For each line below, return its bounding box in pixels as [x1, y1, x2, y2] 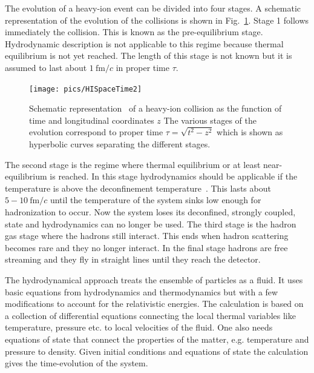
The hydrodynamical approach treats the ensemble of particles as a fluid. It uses [5, 273, 303, 286]
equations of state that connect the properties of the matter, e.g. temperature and [5, 332, 309, 345]
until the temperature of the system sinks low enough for [50, 193, 261, 206]
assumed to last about [5, 61, 87, 73]
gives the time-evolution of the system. [5, 357, 148, 369]
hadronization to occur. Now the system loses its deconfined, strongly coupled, [5, 205, 296, 218]
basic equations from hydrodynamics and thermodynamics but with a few [5, 285, 278, 298]
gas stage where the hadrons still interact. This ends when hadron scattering [5, 229, 289, 242]
